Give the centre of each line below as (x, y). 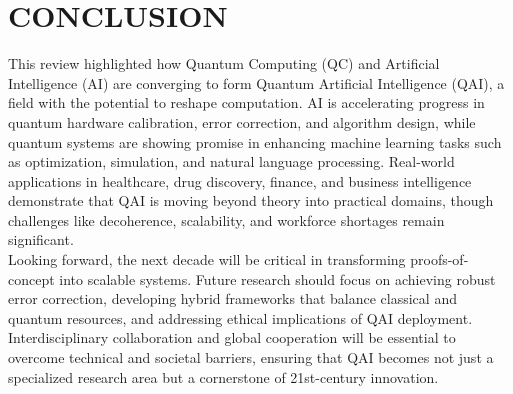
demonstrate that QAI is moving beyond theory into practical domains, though (251, 200)
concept (31, 278)
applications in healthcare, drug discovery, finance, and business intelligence (240, 180)
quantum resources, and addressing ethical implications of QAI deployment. (240, 317)
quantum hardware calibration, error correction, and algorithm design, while (242, 121)
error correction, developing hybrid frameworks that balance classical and (232, 298)
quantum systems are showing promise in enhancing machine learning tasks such (255, 141)
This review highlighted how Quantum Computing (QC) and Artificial (224, 63)
